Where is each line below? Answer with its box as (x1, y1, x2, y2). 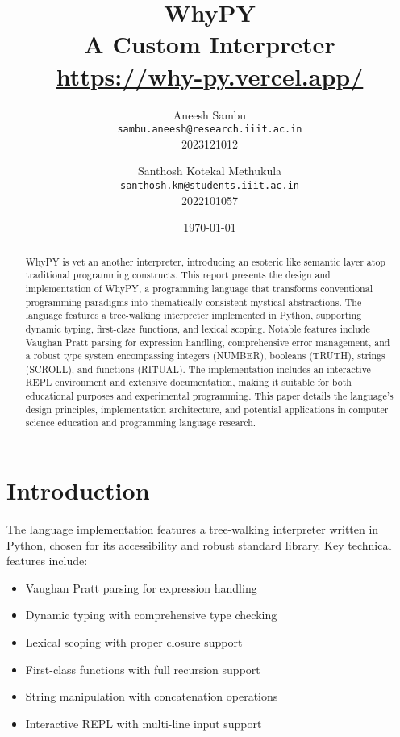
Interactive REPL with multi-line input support (25, 714, 262, 731)
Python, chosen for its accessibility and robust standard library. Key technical (6, 536, 392, 553)
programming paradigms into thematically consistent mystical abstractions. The (25, 295, 362, 308)
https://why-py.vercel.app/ (56, 59, 364, 92)
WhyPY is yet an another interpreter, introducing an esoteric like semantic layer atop (25, 254, 385, 268)
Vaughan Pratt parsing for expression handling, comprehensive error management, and (25, 335, 390, 349)
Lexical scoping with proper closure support (25, 634, 243, 651)
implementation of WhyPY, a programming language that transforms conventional (25, 281, 373, 295)
